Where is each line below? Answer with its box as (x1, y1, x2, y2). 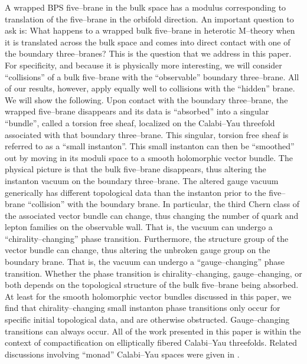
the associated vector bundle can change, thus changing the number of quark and (5, 209, 299, 221)
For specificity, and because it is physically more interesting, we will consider (5, 58, 282, 71)
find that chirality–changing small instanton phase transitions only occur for (5, 301, 280, 314)
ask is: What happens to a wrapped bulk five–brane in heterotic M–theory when (5, 24, 295, 37)
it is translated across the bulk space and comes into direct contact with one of (5, 35, 290, 48)
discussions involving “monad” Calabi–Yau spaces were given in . (5, 347, 240, 360)
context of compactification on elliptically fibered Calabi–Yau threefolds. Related (5, 336, 298, 349)
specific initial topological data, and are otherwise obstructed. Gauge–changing (5, 313, 290, 326)
